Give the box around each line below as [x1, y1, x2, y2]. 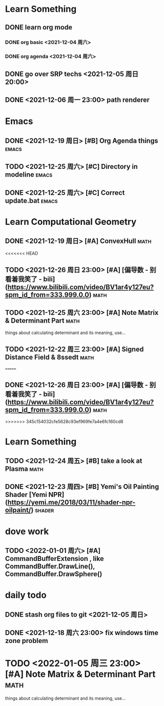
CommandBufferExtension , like [5, 554, 104, 563]
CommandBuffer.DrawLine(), [5, 562, 95, 570]
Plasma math [5, 464, 44, 473]
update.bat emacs [5, 196, 58, 205]
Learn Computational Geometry [5, 216, 137, 227]
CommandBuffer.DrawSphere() [5, 570, 102, 578]
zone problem [5, 636, 48, 645]
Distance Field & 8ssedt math [5, 353, 94, 362]
